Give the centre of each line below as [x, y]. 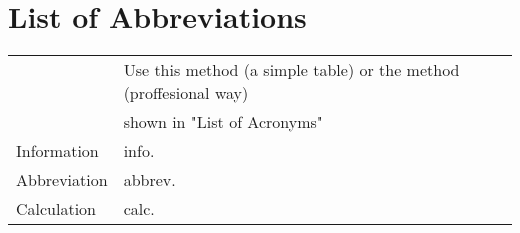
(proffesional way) [186, 93]
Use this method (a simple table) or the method [291, 70]
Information [57, 151]
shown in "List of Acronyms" [223, 122]
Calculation [56, 209]
